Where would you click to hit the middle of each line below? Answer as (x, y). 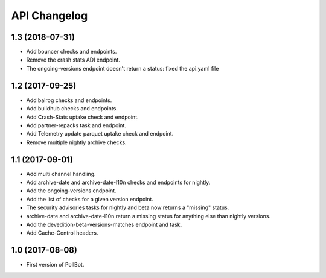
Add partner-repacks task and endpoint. (76, 125)
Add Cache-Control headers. (62, 233)
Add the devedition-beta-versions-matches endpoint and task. (104, 224)
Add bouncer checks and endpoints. (72, 52)
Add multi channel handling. (61, 174)
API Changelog (50, 16)
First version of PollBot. (55, 265)
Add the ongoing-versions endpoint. (72, 191)
